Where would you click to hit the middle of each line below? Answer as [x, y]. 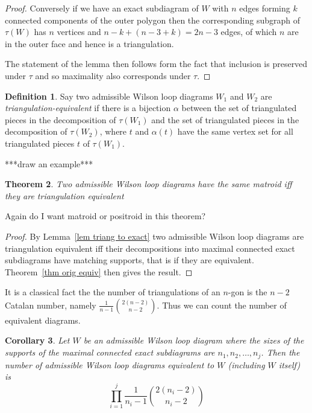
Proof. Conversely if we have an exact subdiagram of [102, 8]
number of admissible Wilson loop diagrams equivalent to [110, 364]
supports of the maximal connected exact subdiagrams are [110, 352]
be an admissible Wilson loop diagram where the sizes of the [194, 340]
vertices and [79, 32]
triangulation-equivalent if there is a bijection [88, 108]
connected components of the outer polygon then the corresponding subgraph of [153, 20]
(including [246, 364]
